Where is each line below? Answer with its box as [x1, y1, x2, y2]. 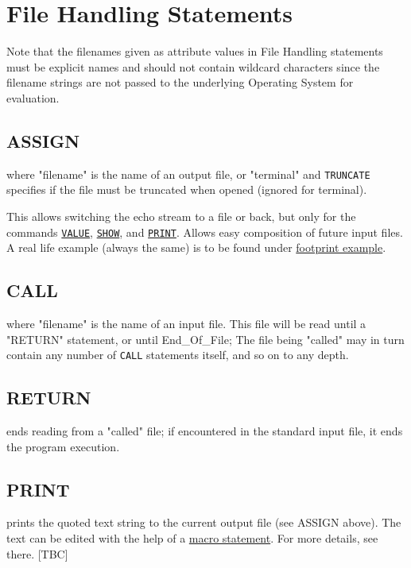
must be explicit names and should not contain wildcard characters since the [6, 58, 380, 75]
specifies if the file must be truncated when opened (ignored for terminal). [6, 181, 367, 198]
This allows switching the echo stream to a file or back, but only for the [6, 207, 356, 224]
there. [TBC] [6, 545, 68, 562]
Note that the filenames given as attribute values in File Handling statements [6, 43, 383, 60]
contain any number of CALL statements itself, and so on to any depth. [6, 346, 349, 363]
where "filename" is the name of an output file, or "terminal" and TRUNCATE [6, 165, 370, 182]
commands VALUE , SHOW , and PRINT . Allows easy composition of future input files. [6, 223, 403, 240]
